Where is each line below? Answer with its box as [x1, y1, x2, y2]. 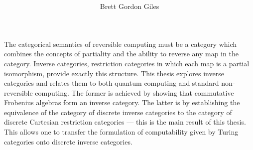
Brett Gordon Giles [100, 1, 159, 11]
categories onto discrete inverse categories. [4, 136, 132, 147]
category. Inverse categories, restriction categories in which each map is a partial [4, 58, 250, 68]
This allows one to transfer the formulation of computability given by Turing [4, 127, 239, 137]
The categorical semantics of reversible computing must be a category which [4, 38, 237, 49]
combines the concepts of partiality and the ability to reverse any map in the [4, 48, 239, 59]
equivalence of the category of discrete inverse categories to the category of [4, 107, 232, 117]
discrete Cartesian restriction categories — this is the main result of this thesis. [4, 117, 246, 127]
